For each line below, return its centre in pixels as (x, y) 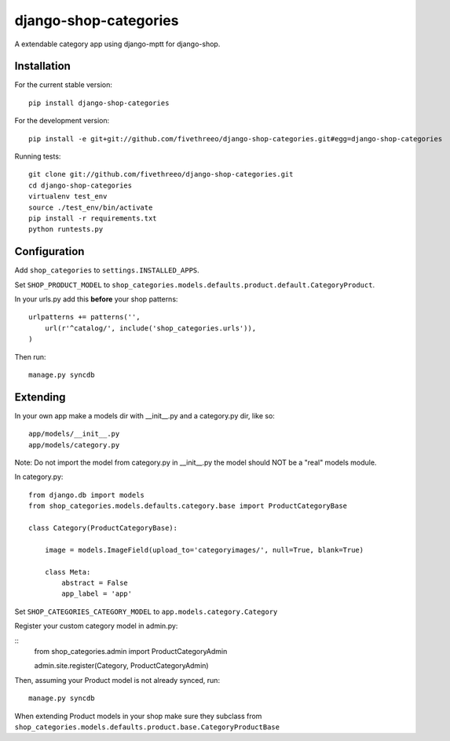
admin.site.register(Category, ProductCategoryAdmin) (121, 666)
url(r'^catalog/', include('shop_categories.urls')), (150, 328)
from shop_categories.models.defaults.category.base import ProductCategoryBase (188, 506)
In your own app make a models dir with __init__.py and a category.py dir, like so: (145, 415)
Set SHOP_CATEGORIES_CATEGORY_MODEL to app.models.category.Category (146, 611)
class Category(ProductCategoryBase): (103, 528)
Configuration (49, 252)
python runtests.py (66, 229)
